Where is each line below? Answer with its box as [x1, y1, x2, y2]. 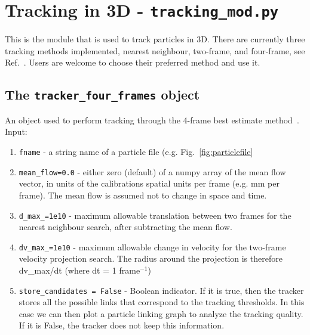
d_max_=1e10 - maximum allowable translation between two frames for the [19, 209, 291, 221]
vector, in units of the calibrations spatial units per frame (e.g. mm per [19, 177, 280, 190]
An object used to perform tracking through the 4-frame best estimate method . [5, 113, 299, 126]
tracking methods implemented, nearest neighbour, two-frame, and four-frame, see [5, 44, 305, 57]
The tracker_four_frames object [5, 85, 200, 104]
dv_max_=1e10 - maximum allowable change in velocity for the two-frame [19, 240, 286, 253]
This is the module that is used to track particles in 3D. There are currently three [5, 33, 305, 45]
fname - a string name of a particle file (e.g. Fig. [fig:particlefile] [19, 145, 253, 157]
